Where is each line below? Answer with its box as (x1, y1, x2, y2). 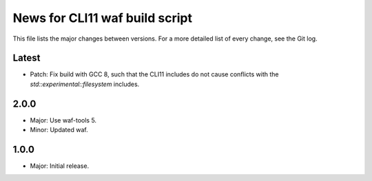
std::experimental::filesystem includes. (30, 80, 140, 88)
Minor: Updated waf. (30, 126, 89, 134)
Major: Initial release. (30, 162, 90, 170)
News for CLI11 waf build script (12, 10, 193, 25)
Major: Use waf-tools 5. (30, 116, 96, 124)
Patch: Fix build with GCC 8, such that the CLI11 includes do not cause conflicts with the (30, 70, 279, 78)
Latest (12, 52, 41, 64)
